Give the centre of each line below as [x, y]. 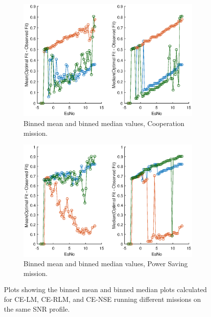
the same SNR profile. [37, 308]
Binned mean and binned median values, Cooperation [104, 123]
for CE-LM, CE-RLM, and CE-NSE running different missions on [103, 299]
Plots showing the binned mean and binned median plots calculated [105, 289]
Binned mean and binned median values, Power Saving [106, 264]
